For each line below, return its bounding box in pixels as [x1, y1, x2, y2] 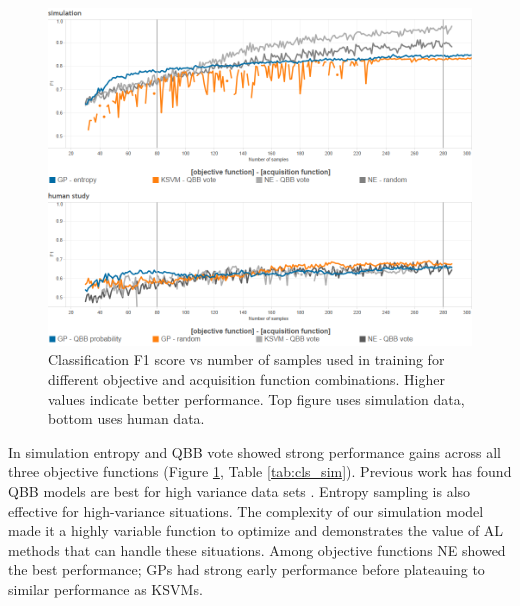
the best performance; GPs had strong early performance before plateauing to [8, 559, 485, 580]
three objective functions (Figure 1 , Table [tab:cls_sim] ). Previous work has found [8, 461, 512, 482]
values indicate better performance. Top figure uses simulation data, [48, 388, 465, 409]
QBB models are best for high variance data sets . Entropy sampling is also [8, 480, 471, 501]
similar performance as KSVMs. [8, 578, 203, 599]
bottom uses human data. [48, 408, 205, 429]
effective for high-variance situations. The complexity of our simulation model [8, 500, 484, 521]
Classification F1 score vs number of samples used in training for [48, 349, 445, 370]
